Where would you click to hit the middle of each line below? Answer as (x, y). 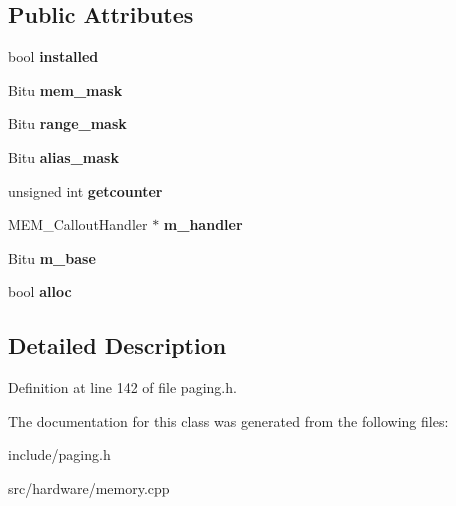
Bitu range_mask (67, 123)
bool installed (53, 56)
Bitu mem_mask (65, 89)
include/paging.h (59, 454)
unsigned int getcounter (85, 190)
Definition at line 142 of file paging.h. (122, 387)
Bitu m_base (52, 257)
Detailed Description (117, 345)
